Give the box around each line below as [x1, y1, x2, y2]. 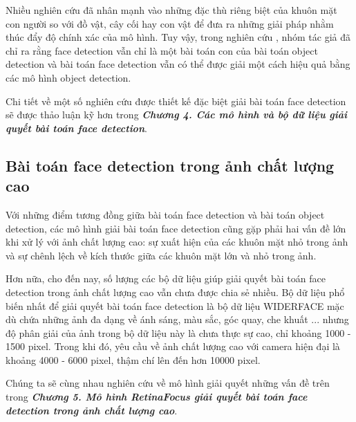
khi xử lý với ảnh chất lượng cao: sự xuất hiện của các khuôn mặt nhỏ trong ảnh [6, 235, 348, 249]
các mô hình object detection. [6, 70, 131, 84]
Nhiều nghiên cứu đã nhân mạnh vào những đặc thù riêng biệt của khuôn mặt [6, 3, 337, 17]
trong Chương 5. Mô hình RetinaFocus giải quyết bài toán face [6, 389, 308, 404]
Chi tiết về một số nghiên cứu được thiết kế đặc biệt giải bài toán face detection [6, 93, 346, 108]
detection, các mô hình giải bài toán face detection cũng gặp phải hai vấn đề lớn [6, 221, 346, 235]
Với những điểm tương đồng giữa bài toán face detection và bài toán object [6, 207, 325, 221]
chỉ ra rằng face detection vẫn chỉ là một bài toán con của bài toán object [6, 43, 318, 57]
